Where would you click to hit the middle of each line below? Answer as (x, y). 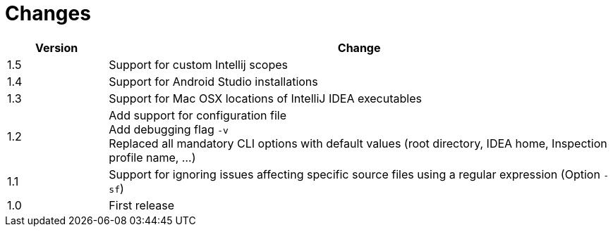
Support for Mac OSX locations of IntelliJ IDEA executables (265, 98)
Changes (48, 13)
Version (57, 47)
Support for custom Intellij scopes (198, 64)
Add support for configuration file (198, 115)
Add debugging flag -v (169, 129)
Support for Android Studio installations (213, 81)
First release (142, 205)
